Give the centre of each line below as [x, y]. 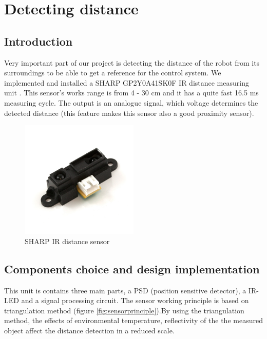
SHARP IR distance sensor [67, 241]
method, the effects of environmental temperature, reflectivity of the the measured [133, 320]
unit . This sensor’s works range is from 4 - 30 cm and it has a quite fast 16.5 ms [131, 93]
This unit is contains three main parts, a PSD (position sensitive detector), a [125, 290]
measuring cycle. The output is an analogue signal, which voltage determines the [131, 102]
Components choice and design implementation [132, 268]
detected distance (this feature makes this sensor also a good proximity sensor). [129, 113]
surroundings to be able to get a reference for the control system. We [113, 73]
